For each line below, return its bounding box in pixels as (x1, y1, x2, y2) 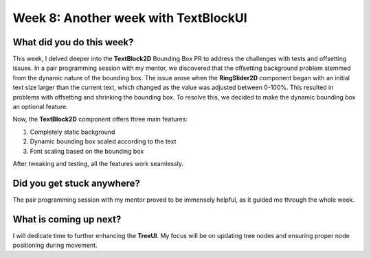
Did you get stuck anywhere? (12, 177, 141, 189)
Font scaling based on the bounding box (30, 147, 144, 155)
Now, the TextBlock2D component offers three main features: (12, 115, 188, 124)
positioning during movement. (12, 241, 98, 250)
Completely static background (30, 128, 115, 136)
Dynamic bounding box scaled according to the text (30, 137, 177, 145)
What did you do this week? (12, 36, 134, 48)
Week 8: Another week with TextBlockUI (12, 10, 247, 25)
